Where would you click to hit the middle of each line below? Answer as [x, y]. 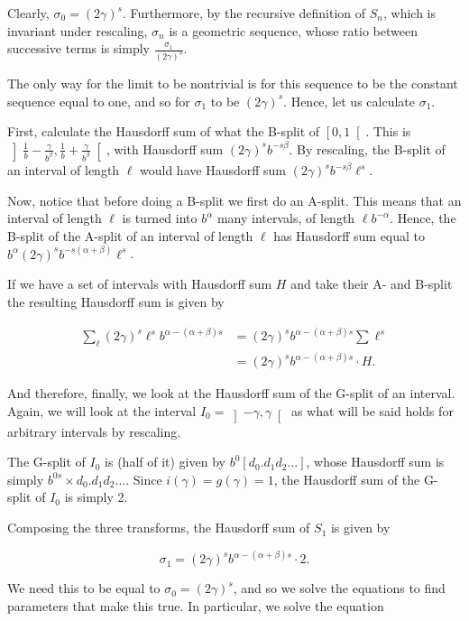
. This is [388, 131]
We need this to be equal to [84, 588]
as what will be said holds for [372, 410]
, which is [410, 13]
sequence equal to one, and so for [99, 101]
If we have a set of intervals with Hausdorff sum [140, 284]
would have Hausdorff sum [213, 170]
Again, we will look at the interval [102, 410]
